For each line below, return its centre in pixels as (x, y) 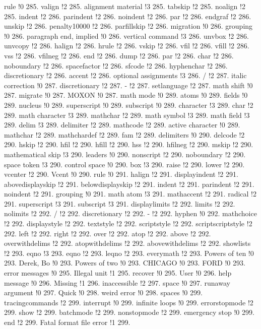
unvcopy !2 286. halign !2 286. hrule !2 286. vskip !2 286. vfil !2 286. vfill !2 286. (127, 46)
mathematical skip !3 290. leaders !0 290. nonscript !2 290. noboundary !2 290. (125, 154)
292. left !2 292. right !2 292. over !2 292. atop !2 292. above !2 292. (108, 233)
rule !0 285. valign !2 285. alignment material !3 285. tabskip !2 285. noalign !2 (125, 6)
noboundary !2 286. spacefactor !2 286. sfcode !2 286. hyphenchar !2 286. (116, 65)
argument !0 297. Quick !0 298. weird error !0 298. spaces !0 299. (103, 292)
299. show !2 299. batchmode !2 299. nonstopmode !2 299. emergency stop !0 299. (129, 312)
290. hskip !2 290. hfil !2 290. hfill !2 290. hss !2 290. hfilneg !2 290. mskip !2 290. (129, 144)
